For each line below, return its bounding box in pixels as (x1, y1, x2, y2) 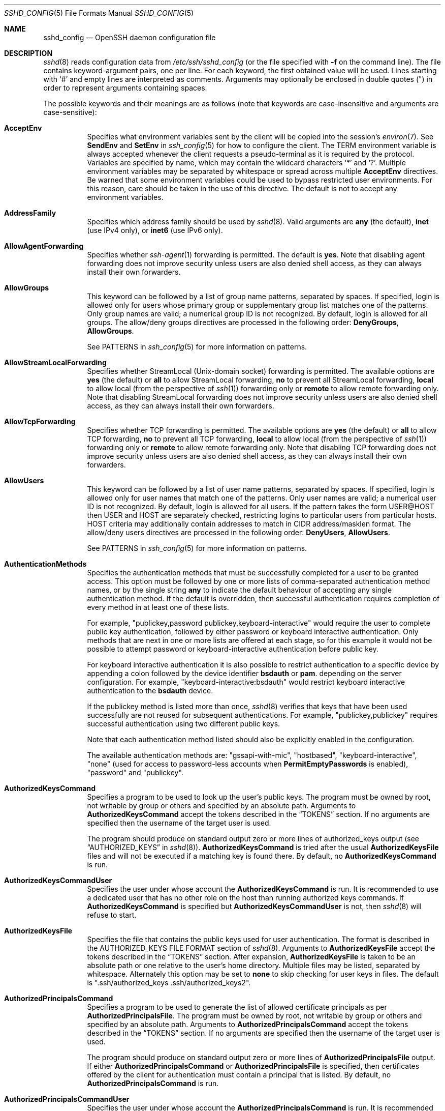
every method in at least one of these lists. (87, 603, 229, 611)
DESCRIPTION (4, 49, 53, 57)
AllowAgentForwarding (4, 242, 84, 250)
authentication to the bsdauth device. (87, 686, 213, 695)
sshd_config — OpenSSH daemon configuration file (43, 33, 216, 42)
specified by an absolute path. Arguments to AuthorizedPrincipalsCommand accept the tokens (87, 1020, 408, 1029)
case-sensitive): (43, 108, 97, 116)
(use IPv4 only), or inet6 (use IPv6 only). (87, 226, 223, 235)
